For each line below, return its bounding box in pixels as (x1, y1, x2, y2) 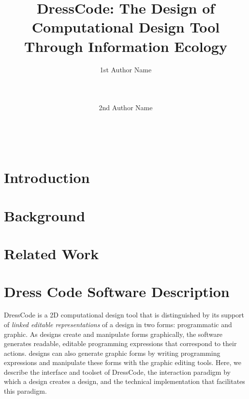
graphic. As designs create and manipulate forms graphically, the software (4, 329, 223, 339)
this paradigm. (4, 386, 47, 396)
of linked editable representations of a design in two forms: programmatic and (4, 319, 232, 329)
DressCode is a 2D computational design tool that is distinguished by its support (4, 310, 245, 320)
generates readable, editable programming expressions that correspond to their (4, 338, 237, 349)
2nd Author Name (99, 102, 153, 112)
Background (4, 205, 86, 225)
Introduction (4, 167, 90, 187)
